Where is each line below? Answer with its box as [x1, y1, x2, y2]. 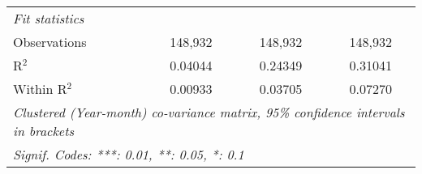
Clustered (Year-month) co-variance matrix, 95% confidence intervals [13, 103, 405, 121]
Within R [13, 79, 67, 98]
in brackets [13, 121, 75, 140]
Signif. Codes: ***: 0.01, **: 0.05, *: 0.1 [13, 145, 244, 163]
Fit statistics [13, 9, 84, 28]
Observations [13, 32, 87, 51]
